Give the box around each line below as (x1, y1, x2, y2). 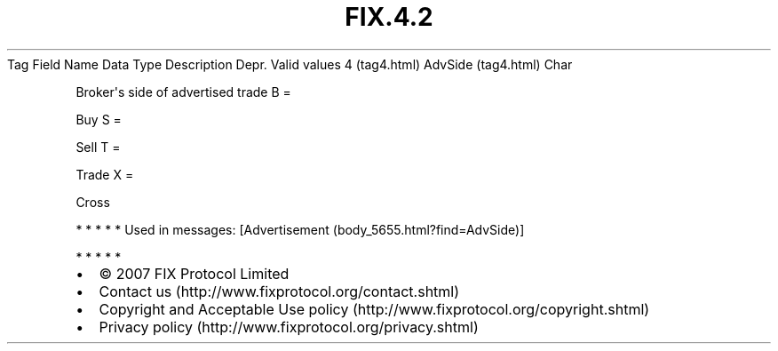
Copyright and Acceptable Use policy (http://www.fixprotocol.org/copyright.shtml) (99, 299, 650, 318)
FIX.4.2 (345, 2, 433, 32)
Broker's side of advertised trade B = (75, 84, 291, 100)
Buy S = (75, 111, 122, 127)
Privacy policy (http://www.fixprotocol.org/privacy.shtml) (99, 317, 479, 336)
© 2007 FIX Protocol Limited (99, 264, 290, 283)
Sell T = (75, 139, 121, 155)
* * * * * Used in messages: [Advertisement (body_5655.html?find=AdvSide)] (75, 221, 525, 237)
